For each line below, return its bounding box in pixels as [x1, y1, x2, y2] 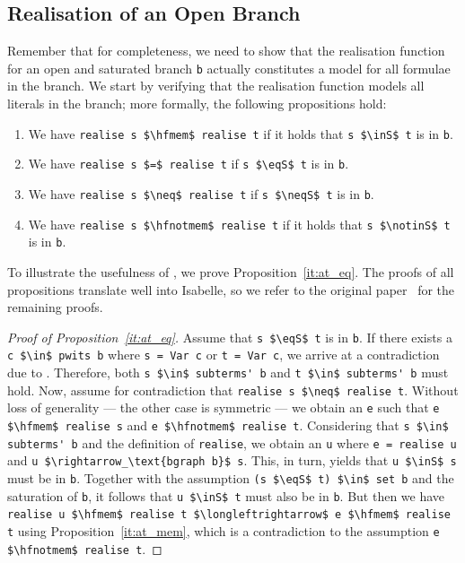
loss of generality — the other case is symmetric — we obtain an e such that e [7, 398, 440, 417]
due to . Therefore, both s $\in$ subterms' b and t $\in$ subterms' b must [7, 363, 449, 382]
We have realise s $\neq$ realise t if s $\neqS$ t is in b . [28, 184, 374, 203]
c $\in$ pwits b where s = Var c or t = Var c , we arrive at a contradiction [7, 345, 440, 364]
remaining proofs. [7, 298, 103, 316]
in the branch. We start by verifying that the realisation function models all [7, 76, 425, 95]
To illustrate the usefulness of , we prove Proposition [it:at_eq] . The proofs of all [7, 262, 454, 281]
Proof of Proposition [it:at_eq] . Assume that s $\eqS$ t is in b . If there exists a [7, 327, 452, 346]
